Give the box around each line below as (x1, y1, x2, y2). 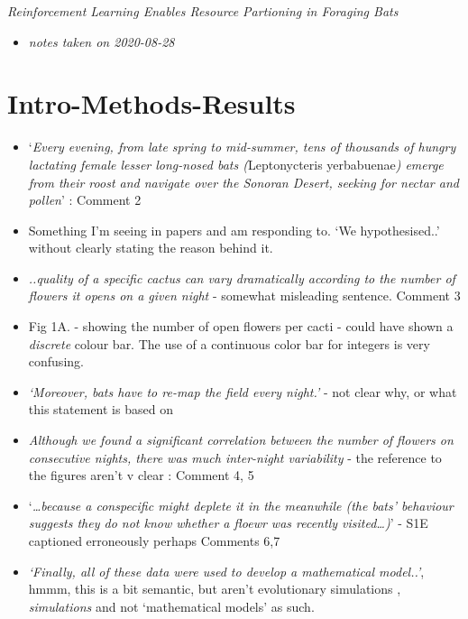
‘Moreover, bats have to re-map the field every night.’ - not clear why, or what (28, 382, 457, 401)
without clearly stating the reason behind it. (28, 238, 273, 257)
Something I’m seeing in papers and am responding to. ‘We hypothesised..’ (28, 220, 440, 239)
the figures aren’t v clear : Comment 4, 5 (28, 466, 254, 485)
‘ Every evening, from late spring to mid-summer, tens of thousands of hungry (28, 137, 456, 156)
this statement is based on (28, 400, 173, 419)
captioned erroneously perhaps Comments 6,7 (28, 531, 280, 550)
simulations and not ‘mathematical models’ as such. (28, 596, 315, 615)
